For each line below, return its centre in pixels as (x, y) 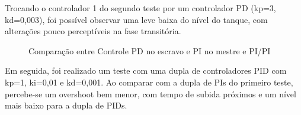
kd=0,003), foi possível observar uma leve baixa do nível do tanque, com (136, 19)
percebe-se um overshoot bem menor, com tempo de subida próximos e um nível (150, 93)
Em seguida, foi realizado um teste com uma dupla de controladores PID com (146, 70)
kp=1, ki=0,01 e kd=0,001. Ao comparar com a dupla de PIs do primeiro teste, (149, 82)
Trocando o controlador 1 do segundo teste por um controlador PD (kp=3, (140, 8)
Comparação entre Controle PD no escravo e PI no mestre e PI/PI (150, 50)
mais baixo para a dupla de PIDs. (66, 105)
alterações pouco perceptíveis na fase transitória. (93, 31)
